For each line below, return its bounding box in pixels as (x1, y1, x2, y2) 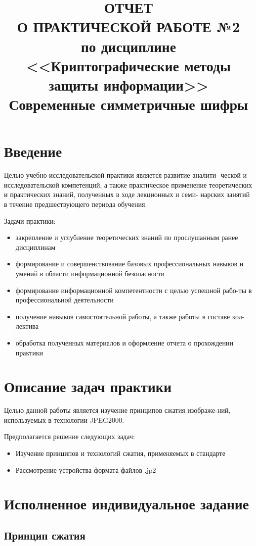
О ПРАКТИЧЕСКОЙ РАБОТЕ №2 (17, 16, 240, 37)
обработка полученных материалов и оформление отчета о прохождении (15, 337, 233, 347)
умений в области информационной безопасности (15, 268, 165, 278)
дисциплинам (15, 242, 56, 252)
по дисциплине (81, 36, 176, 56)
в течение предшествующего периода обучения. (4, 199, 147, 209)
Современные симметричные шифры (9, 94, 248, 114)
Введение (4, 141, 62, 161)
